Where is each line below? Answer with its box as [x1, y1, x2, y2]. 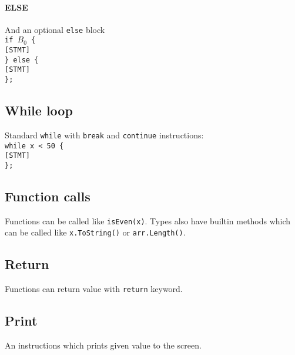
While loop [5, 101, 73, 120]
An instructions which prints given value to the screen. [5, 339, 202, 351]
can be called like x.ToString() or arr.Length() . [5, 226, 186, 238]
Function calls [5, 187, 90, 205]
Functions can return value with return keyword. [5, 283, 183, 295]
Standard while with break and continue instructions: [5, 128, 204, 141]
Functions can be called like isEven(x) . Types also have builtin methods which [5, 214, 291, 227]
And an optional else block [5, 23, 105, 35]
